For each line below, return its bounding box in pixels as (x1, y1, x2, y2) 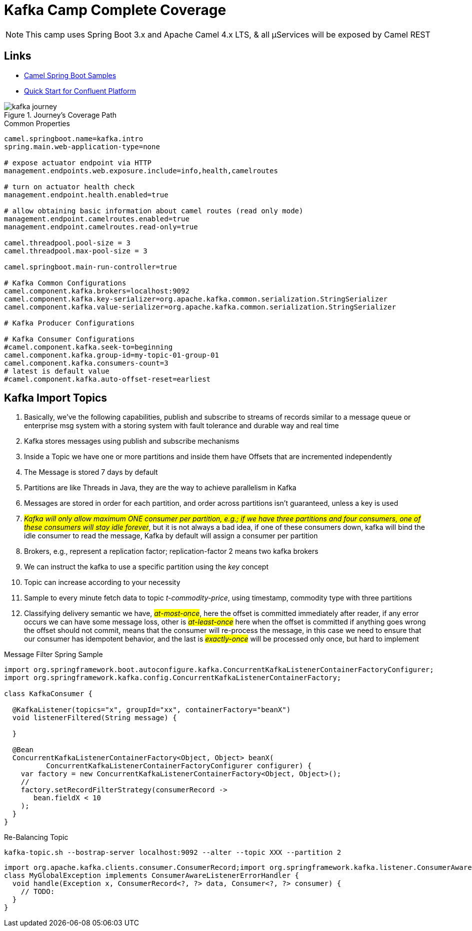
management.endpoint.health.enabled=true (4, 190, 168, 199)
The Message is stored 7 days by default (24, 468, 158, 477)
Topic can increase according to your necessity (24, 578, 180, 587)
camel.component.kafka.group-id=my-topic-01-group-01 (4, 351, 219, 359)
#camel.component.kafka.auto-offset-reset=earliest (4, 375, 211, 383)
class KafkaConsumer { (4, 690, 93, 698)
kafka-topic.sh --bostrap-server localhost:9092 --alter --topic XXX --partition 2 (4, 848, 341, 857)
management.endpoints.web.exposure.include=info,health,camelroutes (4, 166, 278, 175)
